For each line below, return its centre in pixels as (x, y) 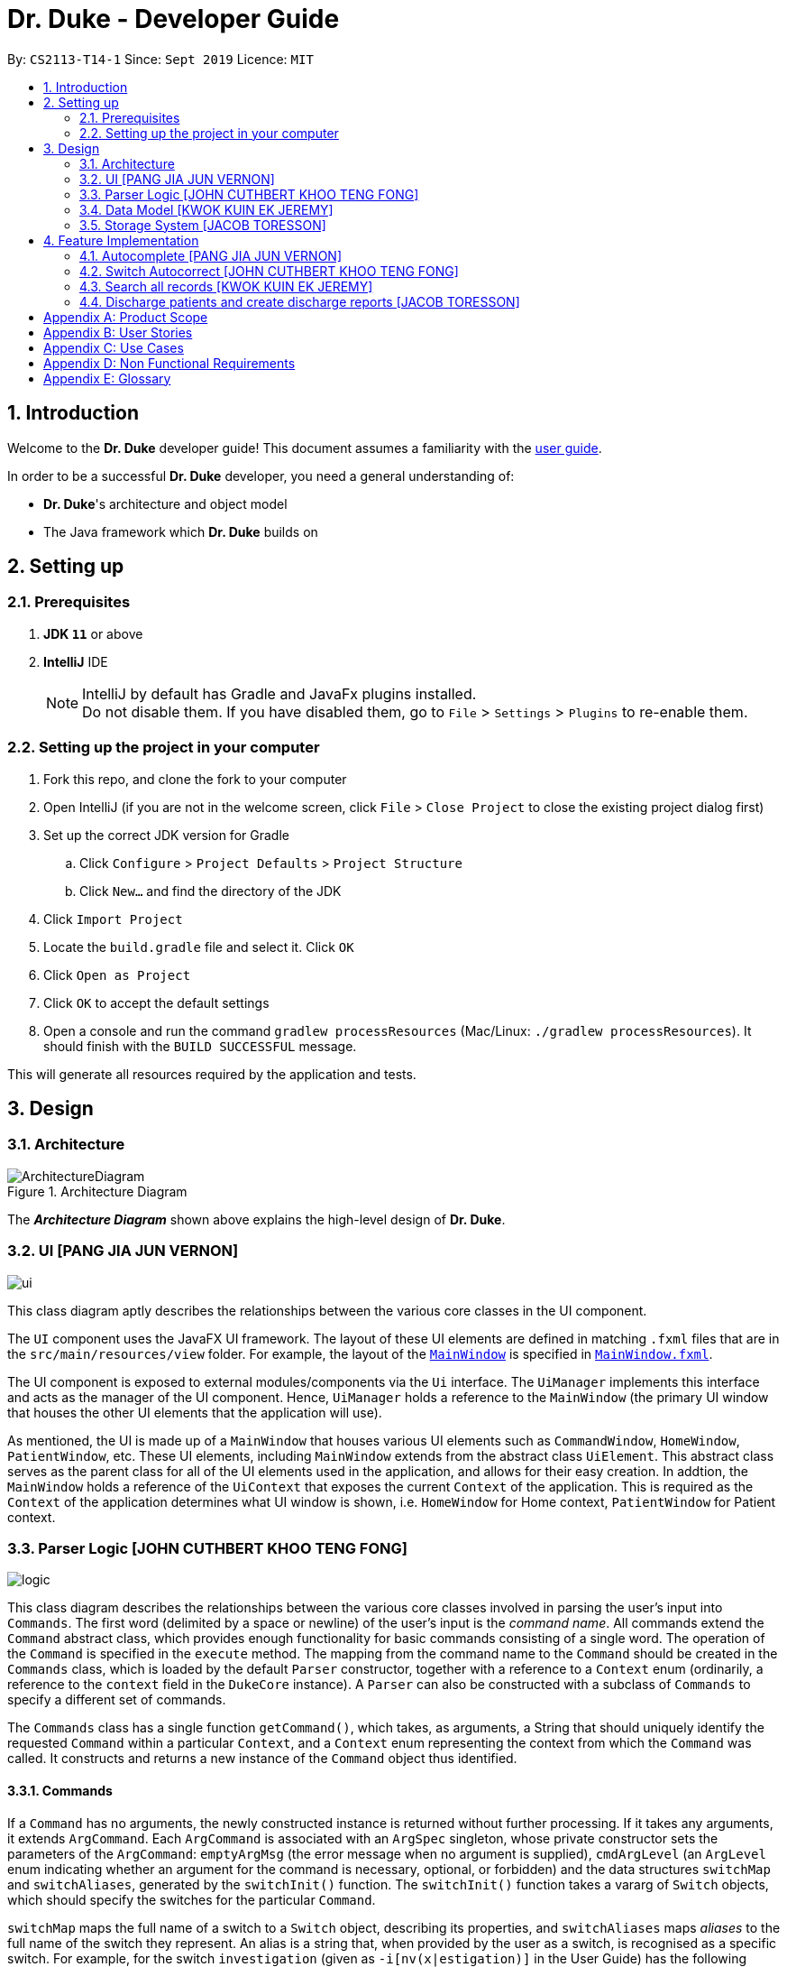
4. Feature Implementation (121, 240)
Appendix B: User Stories (118, 332)
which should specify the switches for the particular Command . (192, 1899)
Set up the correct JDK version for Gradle (166, 835)
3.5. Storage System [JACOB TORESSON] (203, 225)
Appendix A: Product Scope (126, 317)
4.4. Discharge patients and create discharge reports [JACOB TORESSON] (300, 301)
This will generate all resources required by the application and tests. (212, 1074)
